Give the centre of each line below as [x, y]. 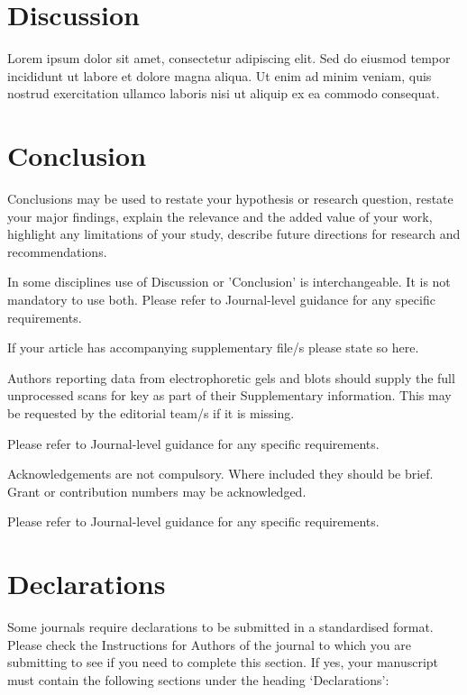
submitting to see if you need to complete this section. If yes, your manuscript [223, 662]
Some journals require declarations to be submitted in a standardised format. [220, 627]
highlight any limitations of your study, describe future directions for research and [234, 234]
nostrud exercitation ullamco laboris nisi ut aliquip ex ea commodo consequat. [224, 93]
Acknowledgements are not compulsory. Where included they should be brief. [220, 474]
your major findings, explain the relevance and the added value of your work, [220, 216]
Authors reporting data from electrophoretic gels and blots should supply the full [231, 377]
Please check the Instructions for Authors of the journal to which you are [209, 644]
